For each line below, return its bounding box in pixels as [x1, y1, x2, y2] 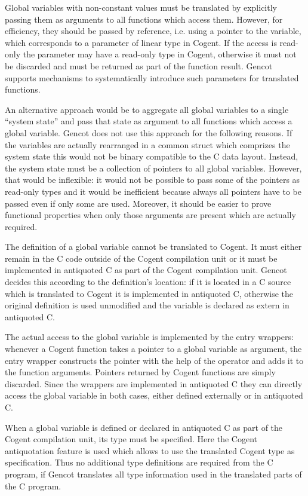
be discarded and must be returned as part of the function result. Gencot [5, 59, 273, 72]
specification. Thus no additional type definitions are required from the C [5, 456, 273, 469]
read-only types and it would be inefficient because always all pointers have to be [5, 185, 301, 197]
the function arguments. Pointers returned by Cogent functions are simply [5, 366, 276, 378]
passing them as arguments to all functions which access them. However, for [5, 13, 283, 25]
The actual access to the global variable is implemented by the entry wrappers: [5, 330, 294, 343]
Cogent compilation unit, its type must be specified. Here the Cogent [5, 433, 257, 445]
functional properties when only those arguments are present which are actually [5, 209, 296, 221]
